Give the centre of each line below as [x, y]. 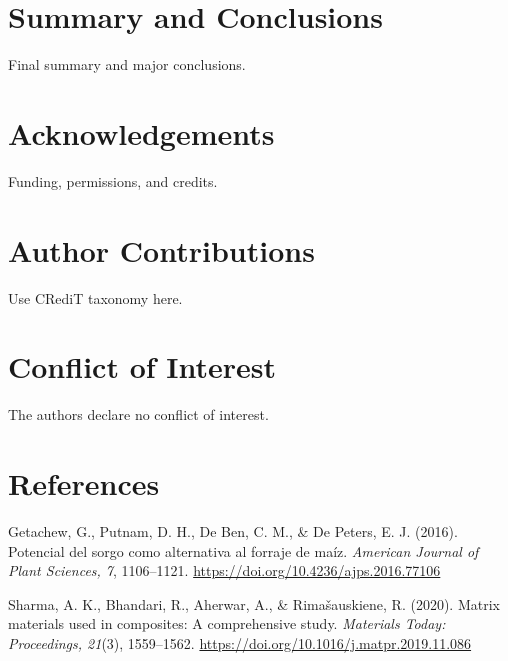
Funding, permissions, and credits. [113, 180]
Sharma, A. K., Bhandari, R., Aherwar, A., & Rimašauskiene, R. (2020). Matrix [254, 603]
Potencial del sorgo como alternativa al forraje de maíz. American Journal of [243, 550]
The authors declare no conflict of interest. [138, 414]
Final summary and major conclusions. [127, 64]
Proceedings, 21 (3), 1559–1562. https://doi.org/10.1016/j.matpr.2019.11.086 [240, 642]
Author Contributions [161, 249]
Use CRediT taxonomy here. [95, 297]
